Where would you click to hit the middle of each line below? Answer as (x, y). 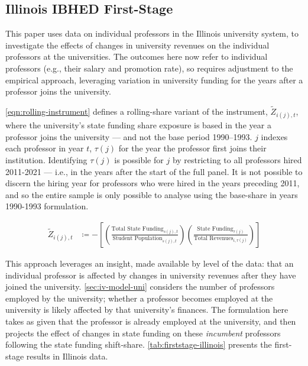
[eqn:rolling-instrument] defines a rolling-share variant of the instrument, (137, 111)
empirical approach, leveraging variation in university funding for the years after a (154, 80)
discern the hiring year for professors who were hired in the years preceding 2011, (153, 183)
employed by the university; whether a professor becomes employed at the (139, 298)
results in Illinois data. (67, 356)
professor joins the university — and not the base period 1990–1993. (129, 136)
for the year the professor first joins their (192, 148)
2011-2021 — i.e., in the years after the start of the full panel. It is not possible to (154, 171)
